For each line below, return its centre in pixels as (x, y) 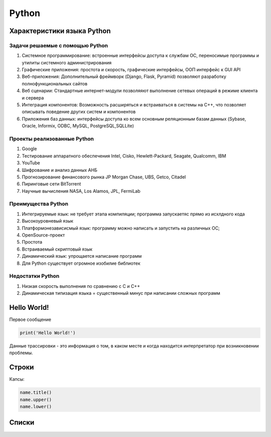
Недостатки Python (34, 276)
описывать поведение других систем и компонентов (79, 112)
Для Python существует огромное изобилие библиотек (81, 263)
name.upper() (36, 400)
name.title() (36, 393)
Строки (22, 367)
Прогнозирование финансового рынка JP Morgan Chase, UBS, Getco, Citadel (104, 177)
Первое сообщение (30, 319)
